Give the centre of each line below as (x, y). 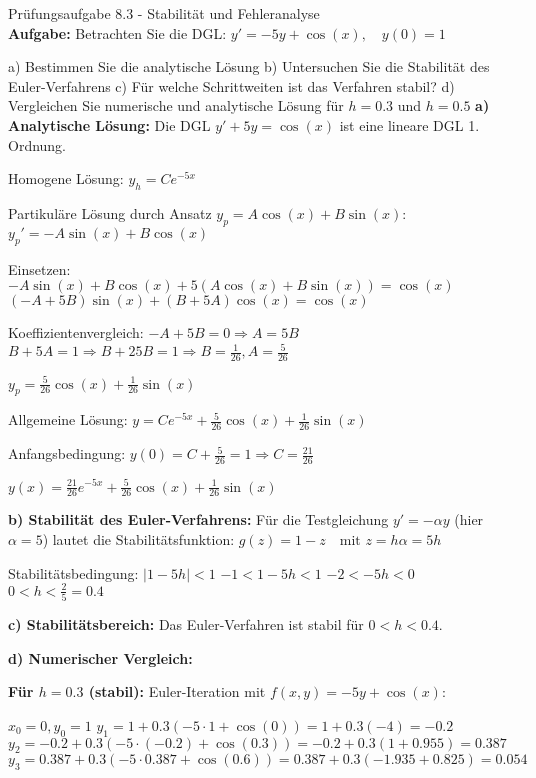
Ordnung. (37, 144)
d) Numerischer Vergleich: (100, 657)
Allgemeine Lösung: (68, 419)
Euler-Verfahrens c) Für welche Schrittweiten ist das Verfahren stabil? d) (231, 85)
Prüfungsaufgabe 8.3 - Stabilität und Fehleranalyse (164, 13)
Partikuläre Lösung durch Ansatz (110, 212)
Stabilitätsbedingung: (73, 572)
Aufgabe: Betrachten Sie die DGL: (117, 32)
